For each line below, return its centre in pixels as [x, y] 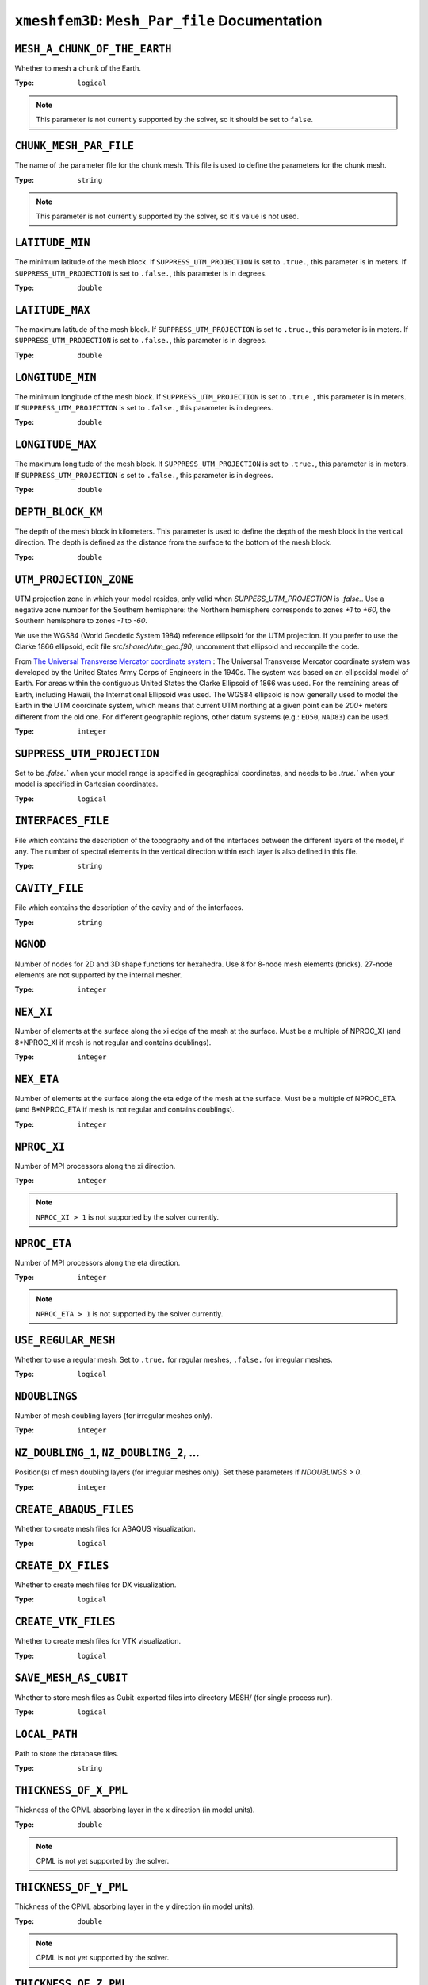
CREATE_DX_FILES [62, 1565]
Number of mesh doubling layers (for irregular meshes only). [114, 1416]
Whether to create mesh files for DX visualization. [96, 1585]
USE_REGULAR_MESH [65, 1340]
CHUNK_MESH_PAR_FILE [75, 146]
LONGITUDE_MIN [55, 378]
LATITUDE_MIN [52, 243]
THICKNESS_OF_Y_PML [71, 1887]
